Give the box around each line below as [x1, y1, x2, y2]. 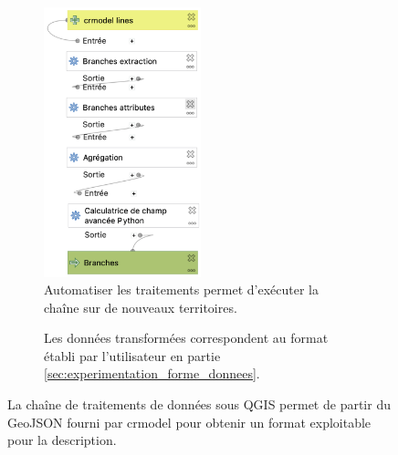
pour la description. [7, 430, 117, 450]
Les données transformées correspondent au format [44, 328, 329, 347]
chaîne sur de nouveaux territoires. [44, 297, 237, 316]
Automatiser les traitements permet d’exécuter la [44, 280, 319, 299]
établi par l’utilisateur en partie [44, 346, 221, 365]
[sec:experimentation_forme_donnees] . [44, 364, 260, 383]
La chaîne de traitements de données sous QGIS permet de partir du [7, 395, 391, 414]
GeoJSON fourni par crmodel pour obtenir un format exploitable [7, 412, 372, 431]
